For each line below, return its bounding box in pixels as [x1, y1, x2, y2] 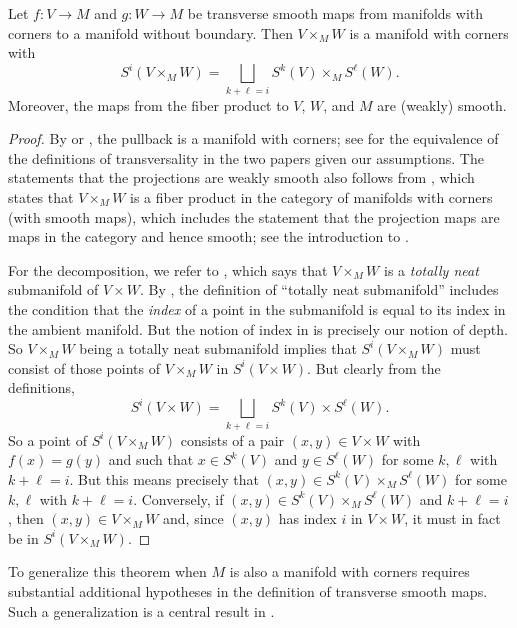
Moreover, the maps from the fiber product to [8, 94, 289, 115]
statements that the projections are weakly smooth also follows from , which [8, 167, 475, 188]
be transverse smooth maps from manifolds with [187, 3, 483, 23]
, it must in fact [404, 508, 501, 529]
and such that [108, 449, 194, 470]
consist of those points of [8, 357, 160, 378]
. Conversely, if [133, 488, 224, 509]
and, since [163, 508, 224, 529]
